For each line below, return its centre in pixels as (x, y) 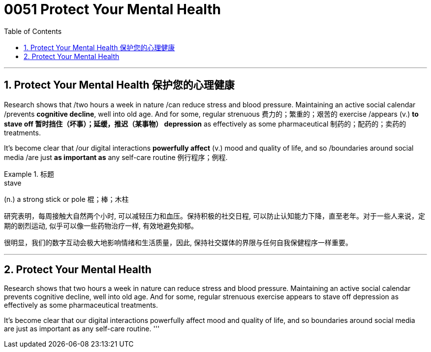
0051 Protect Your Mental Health (112, 9)
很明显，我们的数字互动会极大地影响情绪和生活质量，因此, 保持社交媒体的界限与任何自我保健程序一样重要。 (178, 242)
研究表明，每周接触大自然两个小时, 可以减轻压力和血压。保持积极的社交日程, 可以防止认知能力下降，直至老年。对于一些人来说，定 (215, 216)
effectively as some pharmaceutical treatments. (81, 305)
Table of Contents (33, 31)
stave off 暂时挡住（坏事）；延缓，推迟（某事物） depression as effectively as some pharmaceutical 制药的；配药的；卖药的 (205, 124)
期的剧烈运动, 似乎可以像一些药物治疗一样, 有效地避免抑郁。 (101, 225)
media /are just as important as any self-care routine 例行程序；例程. (116, 157)
